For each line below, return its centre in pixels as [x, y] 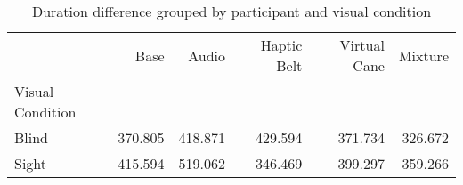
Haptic [281, 45]
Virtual [362, 45]
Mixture [423, 55]
